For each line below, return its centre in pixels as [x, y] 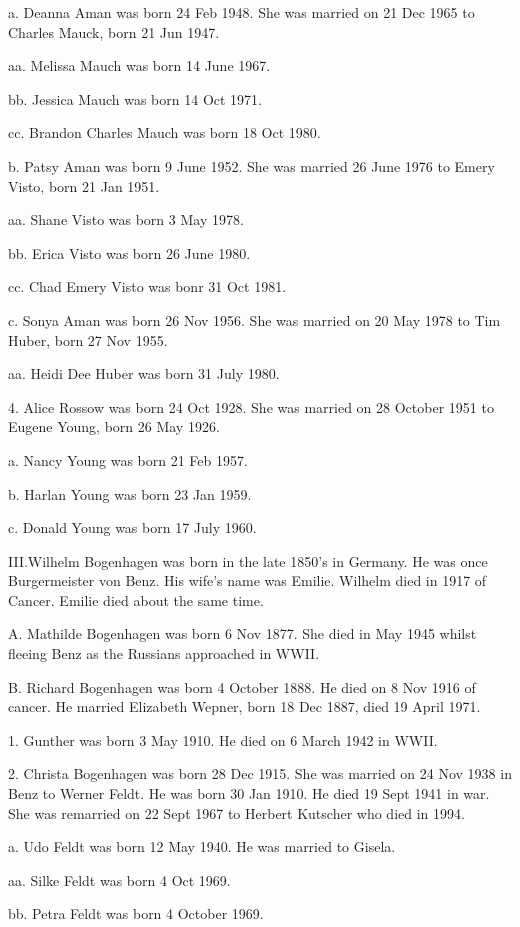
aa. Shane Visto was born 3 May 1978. [126, 219]
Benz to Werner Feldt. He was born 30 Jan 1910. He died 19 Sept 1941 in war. [249, 793]
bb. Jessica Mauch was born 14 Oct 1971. [135, 98]
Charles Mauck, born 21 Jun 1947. [114, 31]
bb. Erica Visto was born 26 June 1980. [129, 252]
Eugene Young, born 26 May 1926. [114, 426]
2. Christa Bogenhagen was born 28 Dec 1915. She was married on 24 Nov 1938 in [260, 773]
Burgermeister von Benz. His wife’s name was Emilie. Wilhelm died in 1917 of [247, 580]
